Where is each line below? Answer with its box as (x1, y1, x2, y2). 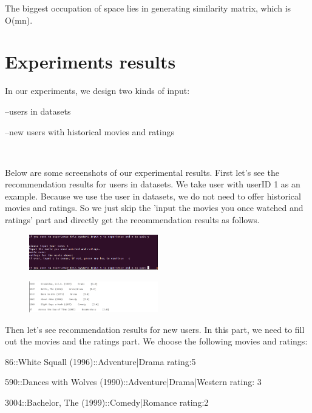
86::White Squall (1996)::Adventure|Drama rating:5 (5, 355, 196, 368)
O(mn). (5, 13, 33, 26)
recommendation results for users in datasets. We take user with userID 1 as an (5, 178, 300, 190)
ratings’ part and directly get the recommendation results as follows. (5, 213, 260, 226)
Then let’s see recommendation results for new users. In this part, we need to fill (5, 323, 305, 335)
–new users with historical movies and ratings (5, 125, 174, 138)
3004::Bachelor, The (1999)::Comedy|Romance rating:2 (5, 395, 209, 408)
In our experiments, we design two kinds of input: (5, 84, 190, 97)
